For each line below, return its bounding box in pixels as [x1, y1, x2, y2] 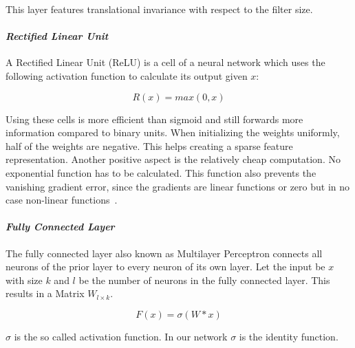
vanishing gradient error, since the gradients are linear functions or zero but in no [6, 179, 350, 193]
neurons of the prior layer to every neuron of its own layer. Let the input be [6, 259, 325, 274]
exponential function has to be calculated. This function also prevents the [6, 165, 316, 180]
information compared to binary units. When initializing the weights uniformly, [6, 125, 340, 140]
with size [6, 272, 43, 287]
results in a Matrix [6, 286, 85, 301]
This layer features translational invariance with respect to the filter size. [6, 2, 313, 16]
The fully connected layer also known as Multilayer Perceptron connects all [6, 246, 323, 260]
